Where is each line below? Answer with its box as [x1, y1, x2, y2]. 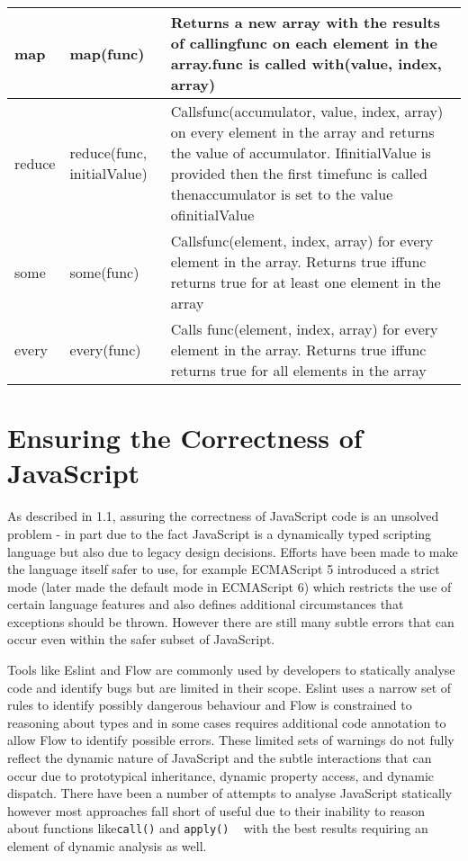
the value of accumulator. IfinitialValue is [170, 142, 431, 163]
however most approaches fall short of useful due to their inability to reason [7, 801, 426, 820]
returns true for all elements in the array [170, 360, 427, 381]
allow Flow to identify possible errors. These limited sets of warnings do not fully [7, 731, 454, 749]
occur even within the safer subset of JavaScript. [7, 630, 275, 649]
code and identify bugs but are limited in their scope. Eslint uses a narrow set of [7, 677, 452, 696]
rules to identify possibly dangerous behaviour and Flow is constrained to [7, 695, 412, 714]
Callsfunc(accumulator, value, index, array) [170, 101, 444, 121]
